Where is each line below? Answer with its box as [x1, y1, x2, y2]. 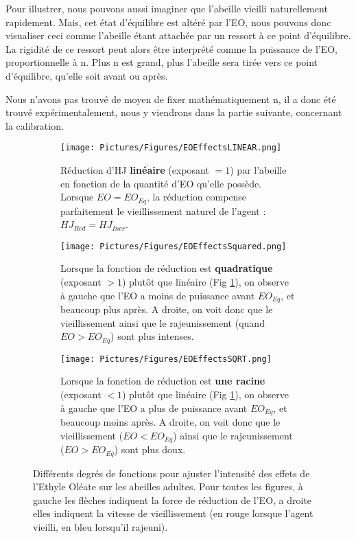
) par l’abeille [230, 163, 287, 176]
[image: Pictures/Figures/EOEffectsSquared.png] [60, 241, 287, 251]
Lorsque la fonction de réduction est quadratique [60, 261, 273, 275]
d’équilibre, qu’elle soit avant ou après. [5, 68, 168, 82]
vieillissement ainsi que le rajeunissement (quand [60, 315, 265, 330]
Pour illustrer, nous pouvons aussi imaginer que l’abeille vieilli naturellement [5, 1, 328, 15]
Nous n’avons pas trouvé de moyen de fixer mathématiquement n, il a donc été [5, 91, 336, 106]
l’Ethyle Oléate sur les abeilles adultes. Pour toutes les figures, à [33, 479, 303, 494]
